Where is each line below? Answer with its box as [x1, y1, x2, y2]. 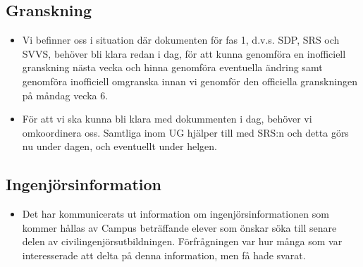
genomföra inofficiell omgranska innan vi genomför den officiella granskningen [22, 73, 357, 88]
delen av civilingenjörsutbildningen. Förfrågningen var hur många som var [22, 234, 343, 249]
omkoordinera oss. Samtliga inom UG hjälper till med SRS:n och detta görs [22, 125, 349, 139]
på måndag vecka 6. [22, 87, 109, 102]
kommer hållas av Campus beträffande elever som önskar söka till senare [22, 220, 337, 235]
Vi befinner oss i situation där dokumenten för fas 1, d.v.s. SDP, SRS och [22, 32, 340, 47]
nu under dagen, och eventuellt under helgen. [22, 139, 218, 154]
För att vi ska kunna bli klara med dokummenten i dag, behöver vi [22, 111, 312, 126]
